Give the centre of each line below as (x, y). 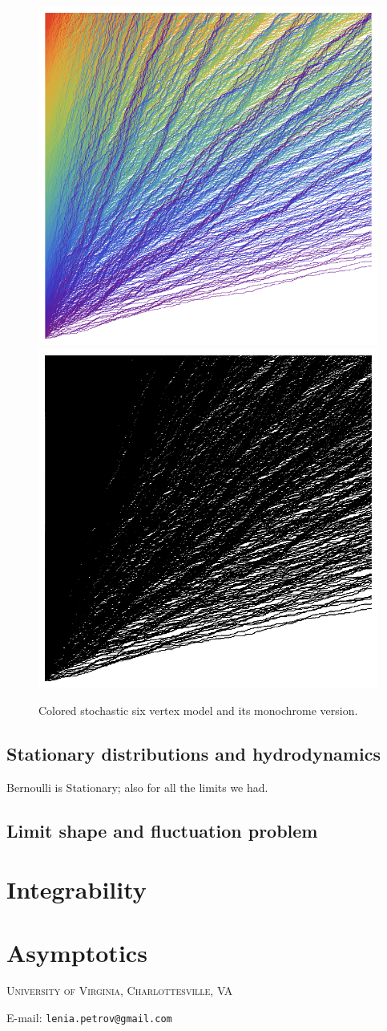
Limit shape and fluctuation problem (162, 830)
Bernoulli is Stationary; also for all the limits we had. (137, 787)
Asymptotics (77, 952)
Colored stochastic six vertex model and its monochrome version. (198, 710)
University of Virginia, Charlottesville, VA (120, 990)
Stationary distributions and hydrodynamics (193, 753)
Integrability (77, 889)
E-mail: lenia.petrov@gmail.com (89, 1018)
